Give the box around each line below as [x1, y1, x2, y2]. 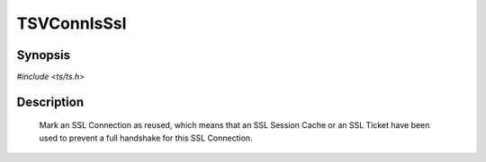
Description [16, 94, 85, 109]
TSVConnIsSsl [16, 13, 127, 33]
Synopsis [16, 47, 71, 63]
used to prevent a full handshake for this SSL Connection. [39, 132, 253, 143]
